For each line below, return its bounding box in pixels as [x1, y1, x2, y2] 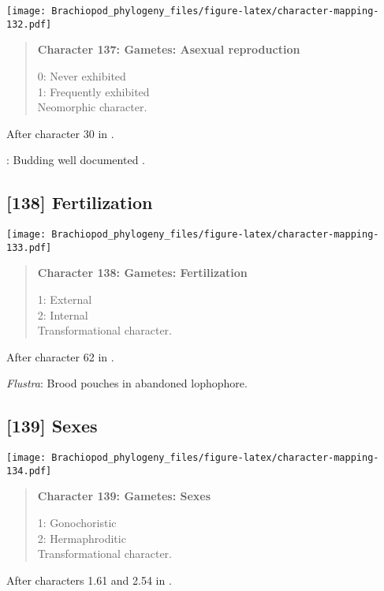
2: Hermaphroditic [37, 529, 126, 546]
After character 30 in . [6, 125, 114, 141]
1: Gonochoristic [37, 514, 117, 531]
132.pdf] [6, 18, 52, 30]
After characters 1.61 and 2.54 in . [6, 571, 172, 588]
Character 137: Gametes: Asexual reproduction [37, 41, 300, 58]
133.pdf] [6, 241, 52, 253]
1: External [37, 290, 92, 307]
